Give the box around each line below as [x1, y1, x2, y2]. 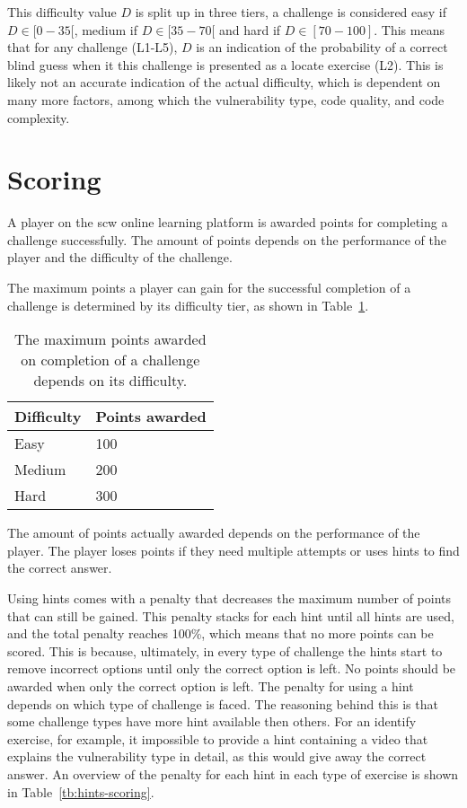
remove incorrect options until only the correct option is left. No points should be [7, 659, 456, 678]
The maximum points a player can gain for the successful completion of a [7, 278, 411, 297]
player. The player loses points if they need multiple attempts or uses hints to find [7, 540, 460, 559]
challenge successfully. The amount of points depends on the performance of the [7, 230, 446, 249]
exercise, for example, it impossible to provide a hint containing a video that [7, 729, 428, 748]
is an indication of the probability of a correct [196, 38, 448, 57]
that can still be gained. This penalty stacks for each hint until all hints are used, [7, 606, 454, 625]
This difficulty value [7, 3, 117, 21]
